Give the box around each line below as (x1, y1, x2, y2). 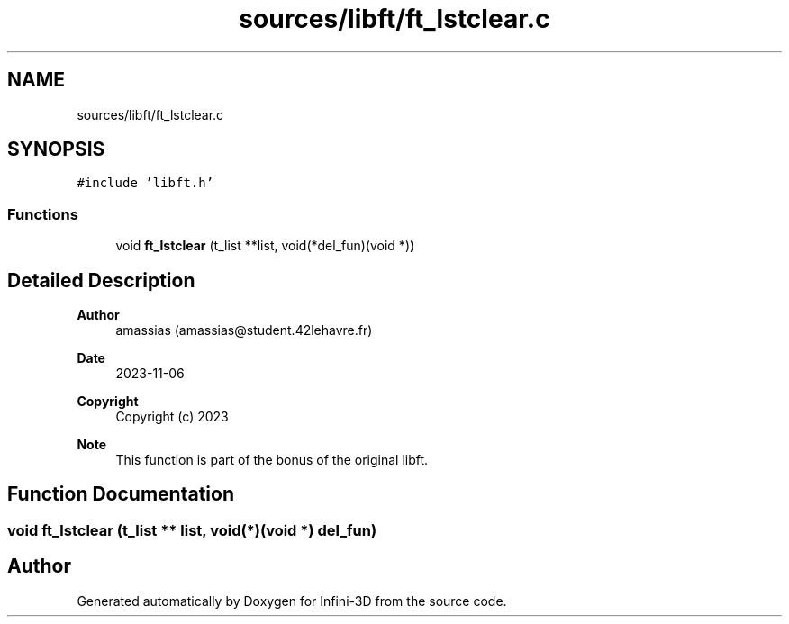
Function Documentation (7, 483, 234, 506)
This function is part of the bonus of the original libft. (115, 452, 429, 468)
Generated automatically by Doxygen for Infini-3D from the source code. (77, 592, 507, 609)
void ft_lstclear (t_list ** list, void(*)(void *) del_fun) (7, 520, 377, 539)
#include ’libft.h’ (77, 176, 214, 191)
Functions (7, 204, 78, 223)
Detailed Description (7, 268, 195, 292)
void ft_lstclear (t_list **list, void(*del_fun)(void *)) (115, 238, 415, 254)
